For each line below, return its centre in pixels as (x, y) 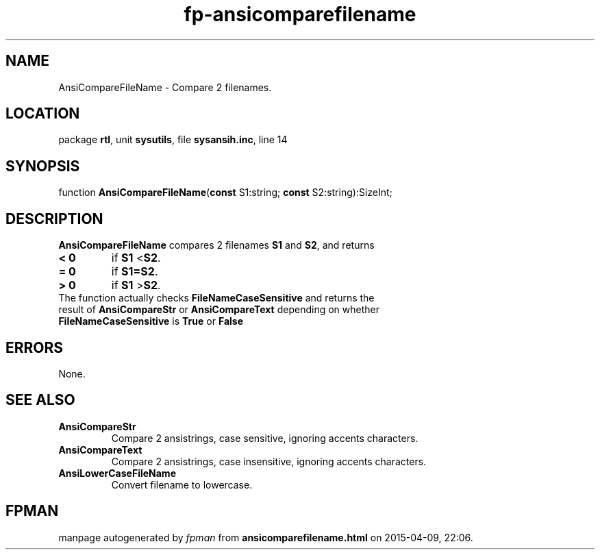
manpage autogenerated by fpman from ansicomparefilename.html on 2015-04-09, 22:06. (266, 537)
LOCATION (43, 114)
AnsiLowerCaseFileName (117, 473)
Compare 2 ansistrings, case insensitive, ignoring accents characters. (269, 461)
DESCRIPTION (54, 219)
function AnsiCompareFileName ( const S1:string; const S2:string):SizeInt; (225, 193)
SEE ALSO (40, 400)
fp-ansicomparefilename (300, 14)
